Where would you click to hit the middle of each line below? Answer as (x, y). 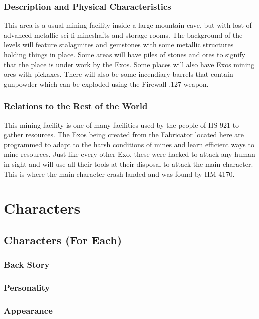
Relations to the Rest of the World (76, 106)
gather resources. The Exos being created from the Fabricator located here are (124, 135)
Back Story (27, 264)
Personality (27, 287)
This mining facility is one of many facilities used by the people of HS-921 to (122, 125)
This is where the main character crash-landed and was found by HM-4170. (119, 173)
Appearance (28, 310)
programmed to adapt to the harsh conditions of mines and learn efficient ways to (129, 144)
